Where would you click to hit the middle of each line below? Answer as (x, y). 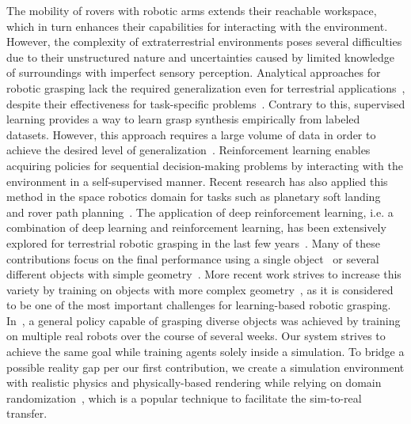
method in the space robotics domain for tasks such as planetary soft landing (194, 197)
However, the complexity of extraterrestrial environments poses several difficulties (204, 42)
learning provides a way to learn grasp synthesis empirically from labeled (183, 119)
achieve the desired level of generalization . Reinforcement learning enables (188, 150)
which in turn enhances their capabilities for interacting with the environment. (197, 26)
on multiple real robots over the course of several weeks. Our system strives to (196, 336)
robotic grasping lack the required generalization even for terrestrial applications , (206, 87)
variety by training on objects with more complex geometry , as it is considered (200, 289)
